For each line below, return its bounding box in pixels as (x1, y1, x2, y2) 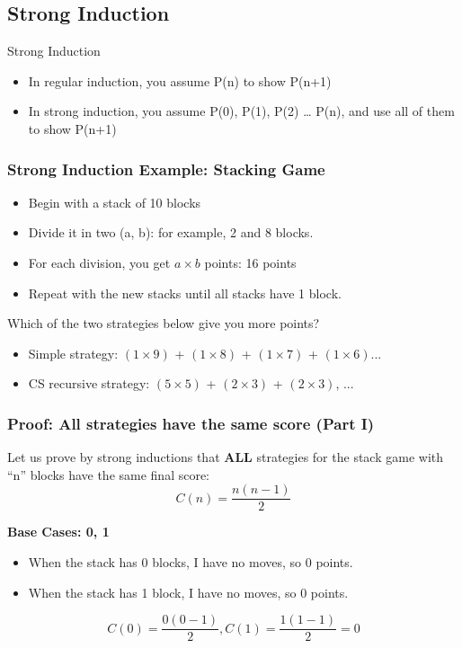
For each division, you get (28, 253, 171, 271)
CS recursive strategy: (28, 374, 150, 393)
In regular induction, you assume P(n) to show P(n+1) (28, 71, 332, 90)
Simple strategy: (28, 343, 119, 362)
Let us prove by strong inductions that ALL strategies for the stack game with (7, 448, 444, 466)
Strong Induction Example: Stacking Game (7, 157, 325, 180)
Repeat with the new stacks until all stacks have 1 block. (28, 283, 342, 302)
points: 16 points (204, 253, 297, 271)
